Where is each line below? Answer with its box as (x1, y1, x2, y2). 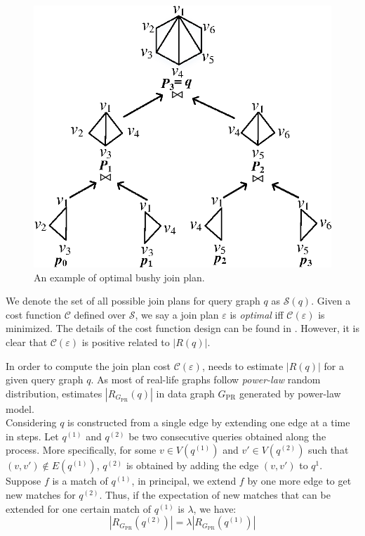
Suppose (6, 473, 41, 488)
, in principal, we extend (131, 473, 237, 488)
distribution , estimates (6, 385, 102, 400)
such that (308, 442, 349, 457)
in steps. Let (6, 428, 59, 443)
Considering (6, 415, 57, 430)
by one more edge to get (247, 473, 352, 488)
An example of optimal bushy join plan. (34, 269, 205, 284)
